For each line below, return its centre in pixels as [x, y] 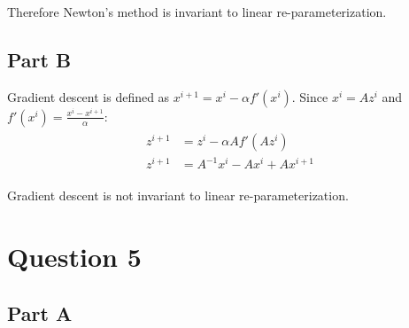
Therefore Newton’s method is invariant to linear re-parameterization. [197, 12]
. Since [310, 96]
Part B [39, 59]
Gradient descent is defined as [89, 96]
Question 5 [74, 257]
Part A [40, 312]
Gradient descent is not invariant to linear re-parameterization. [178, 195]
